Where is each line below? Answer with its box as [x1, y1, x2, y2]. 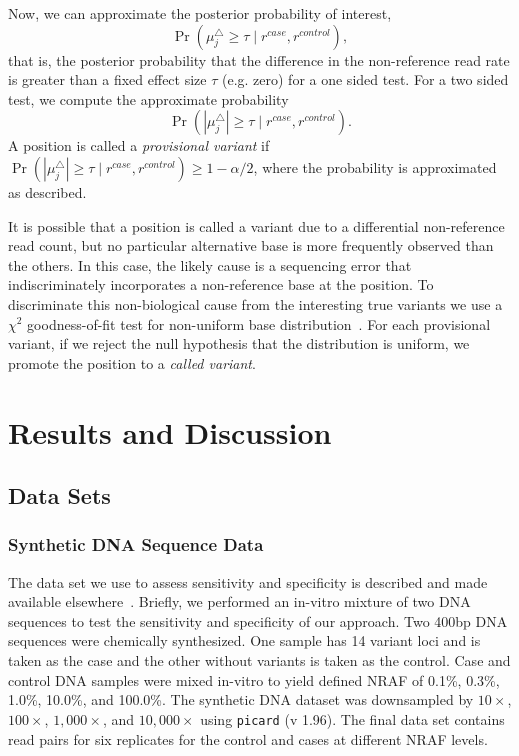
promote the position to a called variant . [8, 352, 256, 373]
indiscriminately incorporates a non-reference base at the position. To [8, 274, 434, 295]
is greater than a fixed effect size [8, 69, 207, 90]
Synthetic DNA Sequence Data [8, 532, 264, 557]
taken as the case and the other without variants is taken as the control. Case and [8, 650, 511, 671]
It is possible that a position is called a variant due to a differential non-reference [8, 215, 505, 236]
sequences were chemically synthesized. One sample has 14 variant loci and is [8, 630, 481, 651]
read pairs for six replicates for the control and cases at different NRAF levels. [8, 728, 488, 749]
